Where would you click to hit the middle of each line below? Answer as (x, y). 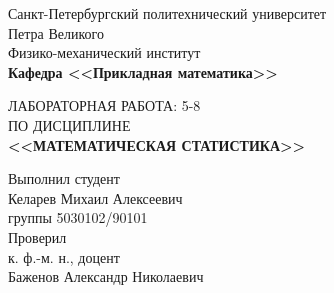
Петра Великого (56, 32)
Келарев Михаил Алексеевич (95, 197)
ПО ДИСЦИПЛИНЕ (69, 124)
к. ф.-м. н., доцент (64, 256)
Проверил (37, 236)
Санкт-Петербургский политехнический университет (167, 13)
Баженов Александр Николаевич (106, 276)
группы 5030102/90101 (78, 217)
